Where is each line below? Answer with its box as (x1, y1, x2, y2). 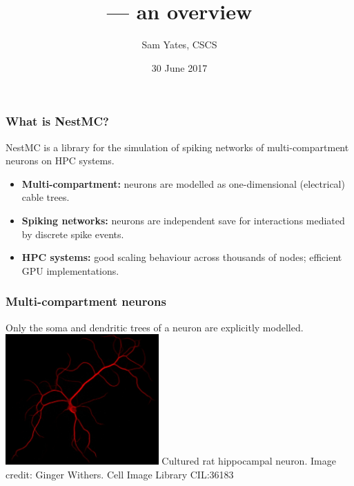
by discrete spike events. (21, 226, 124, 241)
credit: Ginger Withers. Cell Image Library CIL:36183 (6, 467, 234, 481)
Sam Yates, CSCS (141, 37, 217, 52)
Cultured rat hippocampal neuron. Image (161, 454, 336, 468)
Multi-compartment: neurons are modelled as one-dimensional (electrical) (21, 176, 345, 191)
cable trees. (21, 190, 70, 204)
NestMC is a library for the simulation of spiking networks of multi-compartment (6, 139, 349, 154)
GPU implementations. (21, 263, 119, 278)
